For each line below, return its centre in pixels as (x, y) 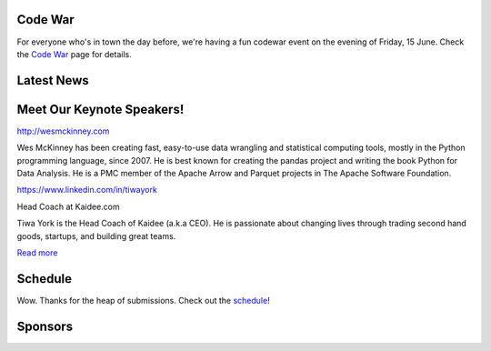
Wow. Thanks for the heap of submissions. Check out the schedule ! (143, 300)
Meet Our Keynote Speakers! (100, 109)
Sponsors (45, 326)
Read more (37, 252)
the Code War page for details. (74, 54)
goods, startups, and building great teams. (96, 236)
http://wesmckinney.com (63, 131)
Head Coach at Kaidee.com (68, 206)
